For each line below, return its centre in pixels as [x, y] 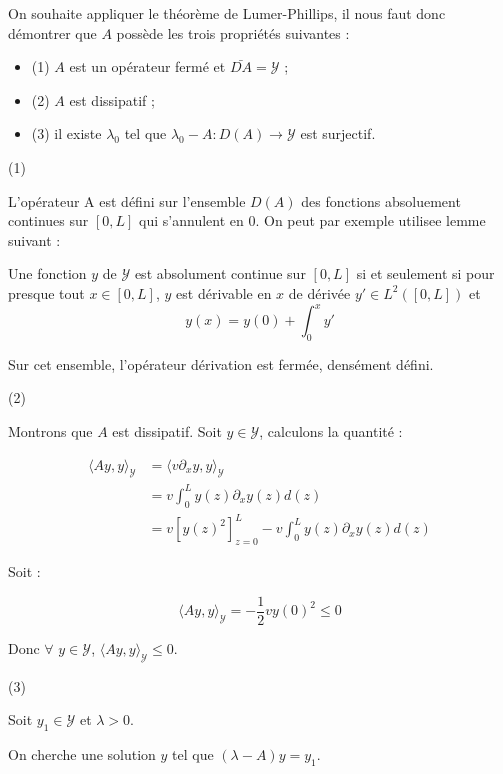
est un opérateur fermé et [147, 66]
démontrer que [52, 32]
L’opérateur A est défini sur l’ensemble [127, 200]
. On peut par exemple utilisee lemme [370, 220]
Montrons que [50, 431]
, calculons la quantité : [331, 431]
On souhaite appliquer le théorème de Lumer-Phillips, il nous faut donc [227, 13]
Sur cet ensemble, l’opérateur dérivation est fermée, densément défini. [221, 363]
